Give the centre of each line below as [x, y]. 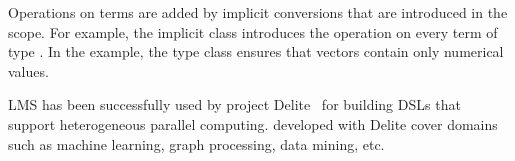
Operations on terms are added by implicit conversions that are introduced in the [258, 12]
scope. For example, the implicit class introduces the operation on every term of [253, 31]
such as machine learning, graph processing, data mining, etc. [196, 143]
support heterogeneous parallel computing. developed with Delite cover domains [253, 123]
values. [28, 70]
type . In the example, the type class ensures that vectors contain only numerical [256, 51]
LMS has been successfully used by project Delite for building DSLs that [234, 104]
